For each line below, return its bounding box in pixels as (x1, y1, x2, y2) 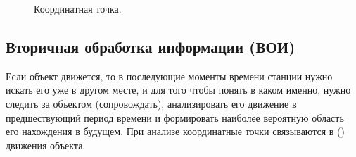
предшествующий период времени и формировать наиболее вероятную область (6, 110, 344, 125)
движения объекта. (6, 137, 86, 152)
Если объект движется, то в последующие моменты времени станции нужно (6, 68, 333, 83)
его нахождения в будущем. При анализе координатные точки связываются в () (6, 124, 345, 139)
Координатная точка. (34, 1, 122, 15)
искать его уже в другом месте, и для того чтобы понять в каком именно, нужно (6, 82, 351, 97)
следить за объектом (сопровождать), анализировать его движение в (6, 96, 297, 111)
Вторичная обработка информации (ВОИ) (6, 35, 295, 57)
